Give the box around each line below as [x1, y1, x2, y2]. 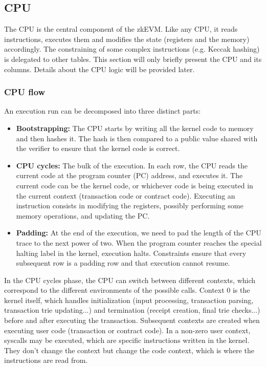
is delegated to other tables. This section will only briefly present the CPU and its [4, 53, 262, 64]
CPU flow [4, 85, 46, 98]
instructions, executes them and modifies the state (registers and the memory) [4, 33, 250, 44]
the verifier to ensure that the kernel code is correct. [16, 143, 180, 154]
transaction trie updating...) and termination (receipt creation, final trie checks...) [4, 305, 260, 315]
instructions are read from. [4, 355, 88, 365]
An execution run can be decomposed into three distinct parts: [4, 105, 201, 116]
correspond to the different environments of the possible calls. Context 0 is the [4, 285, 250, 295]
